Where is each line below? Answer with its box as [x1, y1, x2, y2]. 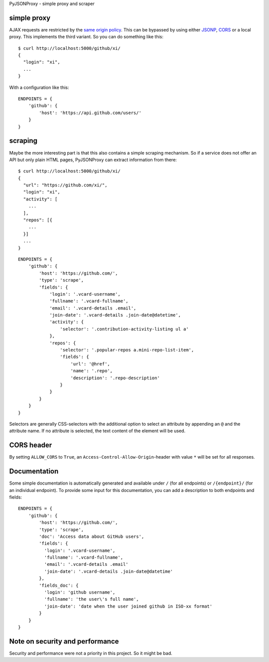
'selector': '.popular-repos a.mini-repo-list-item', [60, 347, 194, 353]
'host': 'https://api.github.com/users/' [39, 110, 142, 116]
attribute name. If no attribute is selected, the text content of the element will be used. [9, 428, 186, 434]
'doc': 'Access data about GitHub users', [39, 533, 144, 539]
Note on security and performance [9, 637, 119, 646]
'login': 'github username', [44, 590, 116, 595]
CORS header [9, 441, 52, 450]
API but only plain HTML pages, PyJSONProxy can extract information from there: [9, 157, 177, 163]
